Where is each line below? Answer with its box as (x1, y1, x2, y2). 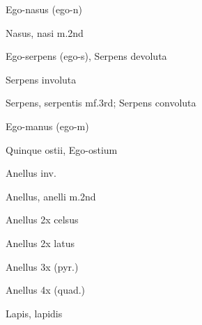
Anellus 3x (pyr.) (6, 259, 79, 274)
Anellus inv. (6, 166, 56, 180)
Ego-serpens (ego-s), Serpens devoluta (6, 49, 167, 63)
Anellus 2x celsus (6, 212, 79, 227)
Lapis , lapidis (6, 306, 63, 320)
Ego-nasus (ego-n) (6, 2, 83, 16)
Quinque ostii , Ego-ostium (6, 142, 118, 157)
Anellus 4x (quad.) (6, 283, 86, 297)
